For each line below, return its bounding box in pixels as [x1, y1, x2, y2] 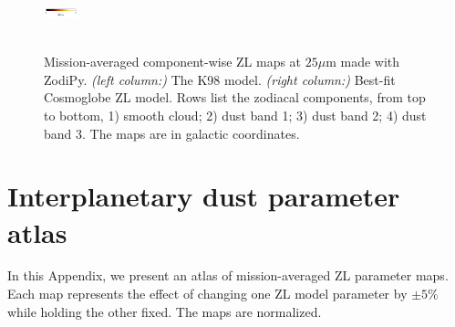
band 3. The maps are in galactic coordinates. [44, 123, 300, 142]
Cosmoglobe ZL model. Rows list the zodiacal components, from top [44, 88, 426, 107]
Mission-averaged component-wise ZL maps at [44, 52, 302, 71]
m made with [326, 52, 400, 71]
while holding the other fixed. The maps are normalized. [7, 301, 322, 321]
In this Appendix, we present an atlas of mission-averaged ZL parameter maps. [7, 266, 449, 285]
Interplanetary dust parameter [7, 177, 400, 215]
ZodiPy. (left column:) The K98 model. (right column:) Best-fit [44, 69, 396, 89]
